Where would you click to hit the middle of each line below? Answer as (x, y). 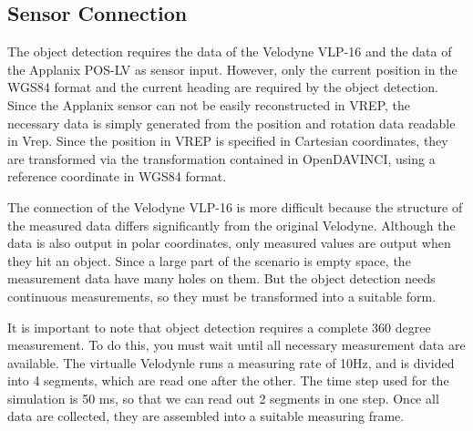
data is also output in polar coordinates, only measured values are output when (229, 243)
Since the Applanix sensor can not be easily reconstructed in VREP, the (209, 104)
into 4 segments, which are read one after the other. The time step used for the (228, 380)
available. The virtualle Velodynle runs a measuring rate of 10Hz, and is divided (231, 362)
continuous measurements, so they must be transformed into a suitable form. (222, 296)
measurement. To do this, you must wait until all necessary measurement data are (236, 345)
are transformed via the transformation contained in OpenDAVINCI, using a (221, 158)
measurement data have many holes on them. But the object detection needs (221, 278)
